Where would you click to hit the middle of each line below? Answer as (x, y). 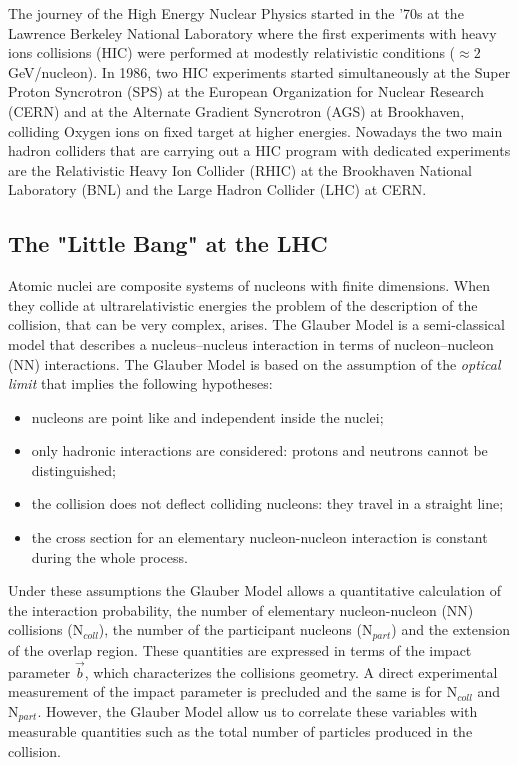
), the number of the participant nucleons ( (230, 629)
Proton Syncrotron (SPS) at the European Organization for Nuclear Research (246, 91)
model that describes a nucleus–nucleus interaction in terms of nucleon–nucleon (251, 343)
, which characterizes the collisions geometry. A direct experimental (291, 671)
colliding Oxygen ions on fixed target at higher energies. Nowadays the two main (255, 130)
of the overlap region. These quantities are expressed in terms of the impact (240, 649)
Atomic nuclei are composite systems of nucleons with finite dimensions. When (249, 285)
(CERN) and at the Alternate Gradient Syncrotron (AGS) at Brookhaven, (236, 110)
